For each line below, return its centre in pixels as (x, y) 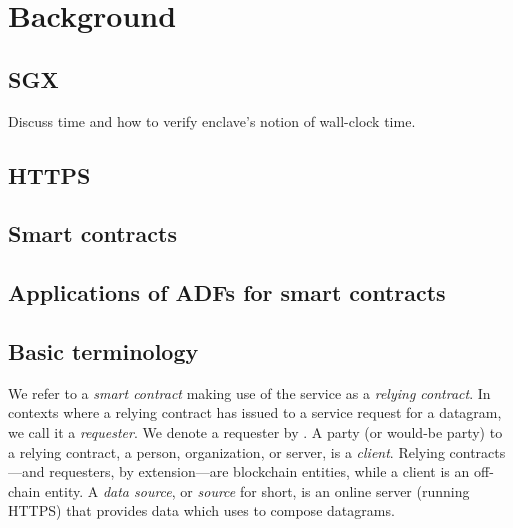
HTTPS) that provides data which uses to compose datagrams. (201, 510)
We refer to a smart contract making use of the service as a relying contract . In (249, 392)
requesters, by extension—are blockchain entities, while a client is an (259, 471)
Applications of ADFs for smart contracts (227, 292)
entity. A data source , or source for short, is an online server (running (257, 490)
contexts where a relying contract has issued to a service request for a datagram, (255, 412)
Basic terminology (103, 350)
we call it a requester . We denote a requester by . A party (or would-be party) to (255, 431)
